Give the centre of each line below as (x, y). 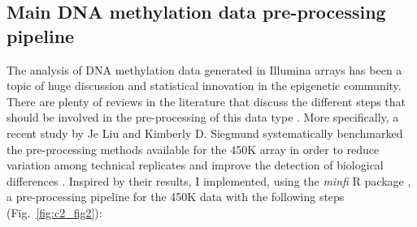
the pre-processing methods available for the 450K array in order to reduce (193, 149)
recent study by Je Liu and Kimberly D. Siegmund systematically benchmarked (205, 133)
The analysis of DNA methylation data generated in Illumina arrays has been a (204, 69)
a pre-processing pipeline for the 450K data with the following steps (176, 197)
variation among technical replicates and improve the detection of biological (195, 165)
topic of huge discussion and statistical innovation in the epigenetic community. (204, 86)
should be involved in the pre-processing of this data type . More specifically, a (203, 117)
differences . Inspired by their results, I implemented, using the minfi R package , (209, 180)
